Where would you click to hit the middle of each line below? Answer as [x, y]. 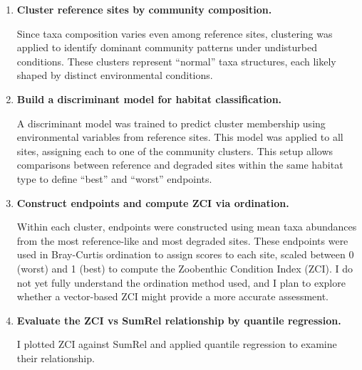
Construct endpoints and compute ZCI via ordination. [153, 202]
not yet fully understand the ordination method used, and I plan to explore [181, 282]
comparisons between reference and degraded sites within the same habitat [180, 165]
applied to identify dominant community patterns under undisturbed [167, 47]
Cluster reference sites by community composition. [144, 9]
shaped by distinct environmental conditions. [115, 75]
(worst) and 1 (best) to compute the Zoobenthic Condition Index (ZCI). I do [185, 268]
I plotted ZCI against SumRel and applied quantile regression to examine [177, 344]
